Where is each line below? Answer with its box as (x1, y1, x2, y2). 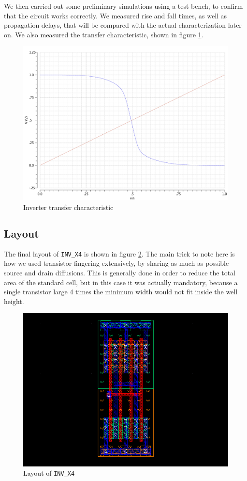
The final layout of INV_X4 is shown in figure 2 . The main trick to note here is (4, 248, 235, 258)
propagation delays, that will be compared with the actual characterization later (4, 20, 242, 30)
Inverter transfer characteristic (23, 202, 114, 212)
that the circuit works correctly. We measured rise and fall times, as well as (4, 10, 227, 20)
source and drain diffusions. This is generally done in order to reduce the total (4, 268, 235, 278)
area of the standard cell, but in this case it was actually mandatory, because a (4, 277, 238, 287)
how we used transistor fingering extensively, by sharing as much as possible (4, 258, 229, 268)
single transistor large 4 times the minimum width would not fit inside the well (4, 287, 238, 297)
